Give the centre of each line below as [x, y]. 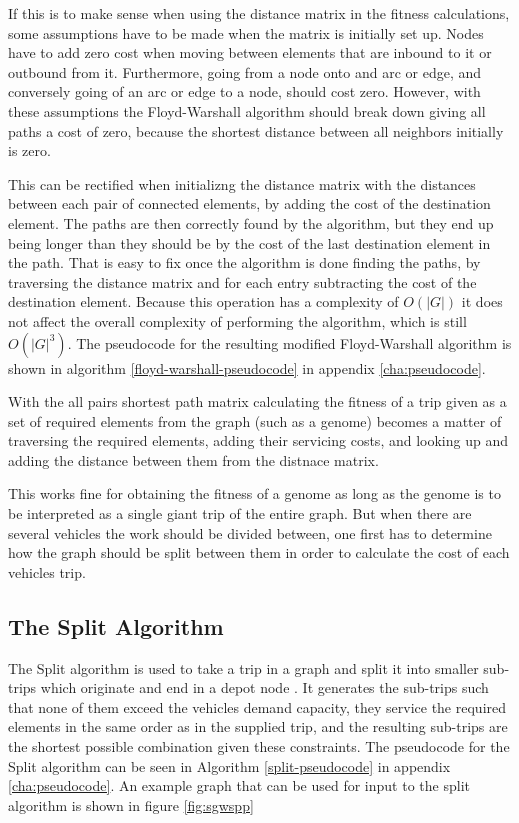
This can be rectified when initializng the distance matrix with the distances [242, 183]
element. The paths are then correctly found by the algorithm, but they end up [251, 222]
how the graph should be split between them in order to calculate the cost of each [259, 552]
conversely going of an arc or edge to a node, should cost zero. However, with [244, 91]
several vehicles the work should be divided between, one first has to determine [250, 532]
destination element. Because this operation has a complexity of [203, 301]
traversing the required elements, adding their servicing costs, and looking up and [258, 440]
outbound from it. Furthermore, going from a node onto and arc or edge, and [245, 71]
